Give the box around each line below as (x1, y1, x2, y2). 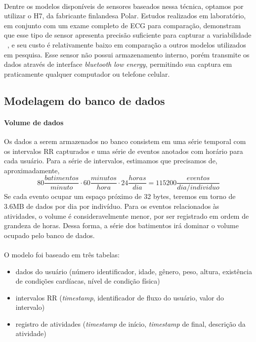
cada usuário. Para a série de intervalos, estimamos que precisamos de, (4, 155, 217, 166)
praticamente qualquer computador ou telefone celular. (4, 68, 170, 79)
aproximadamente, (4, 165, 60, 175)
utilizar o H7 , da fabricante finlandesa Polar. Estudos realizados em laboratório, (4, 10, 246, 21)
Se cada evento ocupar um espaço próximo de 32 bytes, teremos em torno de (4, 191, 236, 201)
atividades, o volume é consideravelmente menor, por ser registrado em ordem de (4, 210, 249, 221)
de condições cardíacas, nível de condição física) (15, 276, 160, 286)
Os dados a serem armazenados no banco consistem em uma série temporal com (4, 136, 246, 146)
